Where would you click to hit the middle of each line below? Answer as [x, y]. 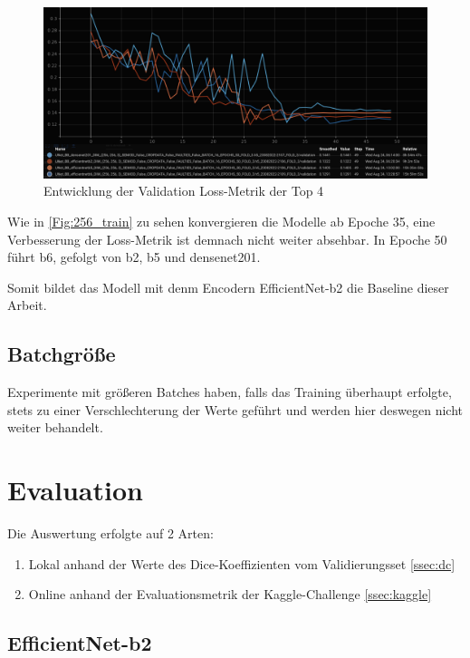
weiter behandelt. [55, 427]
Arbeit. [27, 305]
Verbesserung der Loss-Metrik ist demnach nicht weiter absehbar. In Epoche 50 [227, 239]
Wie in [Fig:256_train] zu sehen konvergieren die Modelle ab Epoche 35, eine [221, 221]
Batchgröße [62, 354]
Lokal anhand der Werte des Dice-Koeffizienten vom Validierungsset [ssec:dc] [242, 563]
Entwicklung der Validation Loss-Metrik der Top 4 [184, 191]
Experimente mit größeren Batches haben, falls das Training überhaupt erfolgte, [230, 392]
